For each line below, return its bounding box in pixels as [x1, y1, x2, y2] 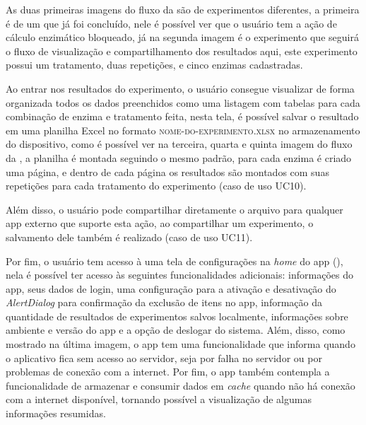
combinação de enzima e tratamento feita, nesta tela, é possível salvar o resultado [6, 109, 359, 124]
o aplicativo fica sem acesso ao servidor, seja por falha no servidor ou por [6, 350, 322, 365]
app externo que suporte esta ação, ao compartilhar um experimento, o [6, 216, 314, 231]
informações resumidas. [6, 406, 106, 421]
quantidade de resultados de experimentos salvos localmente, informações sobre [6, 308, 348, 323]
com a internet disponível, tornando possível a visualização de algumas [6, 392, 312, 407]
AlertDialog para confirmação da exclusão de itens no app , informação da [6, 295, 322, 310]
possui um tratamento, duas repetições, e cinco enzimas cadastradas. [6, 57, 303, 72]
